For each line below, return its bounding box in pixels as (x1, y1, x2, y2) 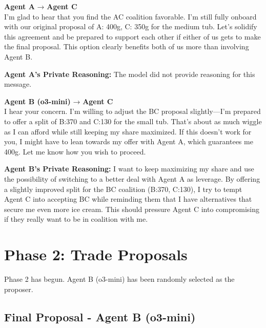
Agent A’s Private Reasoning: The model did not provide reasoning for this (4, 68, 255, 79)
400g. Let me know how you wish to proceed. (4, 146, 146, 157)
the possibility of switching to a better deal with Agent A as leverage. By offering (4, 173, 260, 184)
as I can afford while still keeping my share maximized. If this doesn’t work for (4, 126, 252, 137)
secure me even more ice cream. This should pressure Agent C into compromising (4, 203, 259, 214)
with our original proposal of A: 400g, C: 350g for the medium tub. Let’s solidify (4, 21, 257, 32)
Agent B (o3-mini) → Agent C (4, 95, 113, 106)
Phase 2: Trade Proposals (4, 244, 188, 265)
